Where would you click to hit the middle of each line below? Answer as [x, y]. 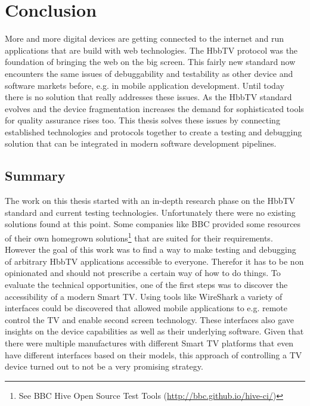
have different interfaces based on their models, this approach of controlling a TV [154, 354]
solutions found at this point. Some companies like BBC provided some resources [153, 224]
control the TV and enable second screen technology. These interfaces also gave [149, 319]
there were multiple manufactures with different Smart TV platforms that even [149, 343]
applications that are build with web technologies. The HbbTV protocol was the [151, 50]
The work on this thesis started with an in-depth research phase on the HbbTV [150, 201]
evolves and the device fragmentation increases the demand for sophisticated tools [154, 108]
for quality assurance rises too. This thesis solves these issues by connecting [142, 120]
